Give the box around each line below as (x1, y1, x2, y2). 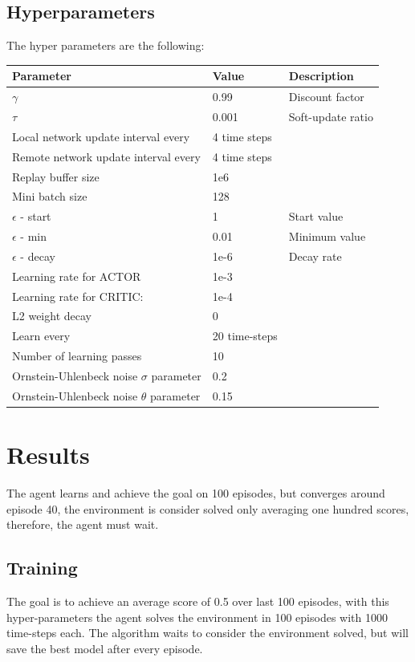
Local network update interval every (12, 128, 190, 144)
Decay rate (288, 247, 342, 264)
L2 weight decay (12, 307, 92, 324)
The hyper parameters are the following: (6, 37, 205, 54)
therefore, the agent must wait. (6, 516, 159, 533)
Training (6, 555, 78, 580)
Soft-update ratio (288, 108, 373, 124)
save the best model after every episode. (6, 640, 203, 656)
